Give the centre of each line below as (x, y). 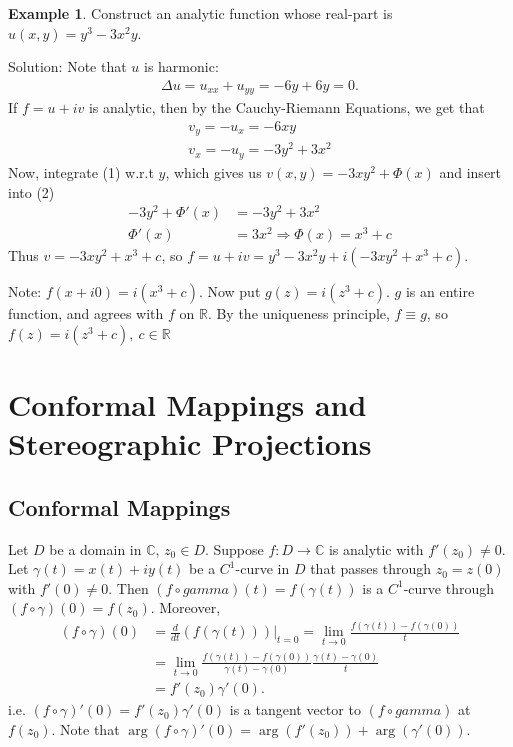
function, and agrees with (86, 313)
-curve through (449, 587)
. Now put (229, 291)
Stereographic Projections (190, 443)
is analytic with (376, 548)
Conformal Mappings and (187, 404)
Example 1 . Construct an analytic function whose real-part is (200, 13)
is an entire (440, 291)
